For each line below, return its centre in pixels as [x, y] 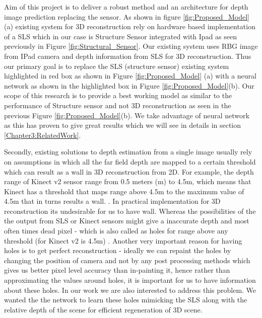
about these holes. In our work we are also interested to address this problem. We [130, 290]
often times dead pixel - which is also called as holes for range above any [116, 231]
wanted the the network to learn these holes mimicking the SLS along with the [126, 300]
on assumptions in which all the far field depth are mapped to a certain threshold [130, 161]
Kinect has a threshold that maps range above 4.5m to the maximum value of [124, 191]
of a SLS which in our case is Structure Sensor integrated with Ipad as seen [120, 36]
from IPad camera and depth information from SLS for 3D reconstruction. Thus [128, 56]
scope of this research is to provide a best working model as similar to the [118, 95]
